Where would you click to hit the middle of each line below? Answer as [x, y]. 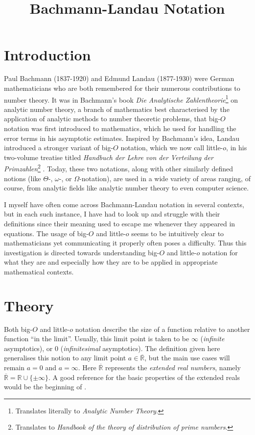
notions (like [23, 178]
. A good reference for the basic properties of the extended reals [144, 377]
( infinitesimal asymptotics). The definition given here [140, 348]
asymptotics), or [28, 348]
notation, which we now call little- [172, 148]
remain [14, 367]
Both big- [18, 329]
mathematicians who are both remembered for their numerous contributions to [122, 88]
